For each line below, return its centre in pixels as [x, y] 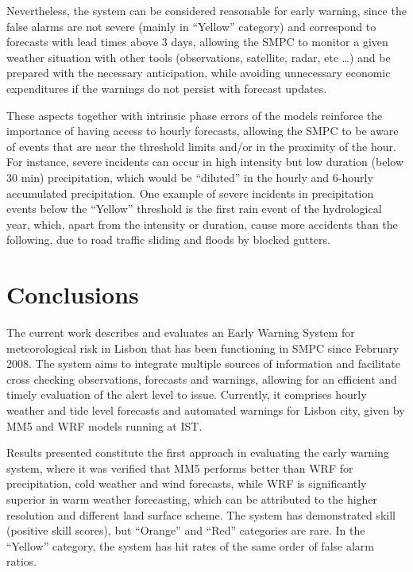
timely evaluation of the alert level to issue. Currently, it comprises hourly [187, 394]
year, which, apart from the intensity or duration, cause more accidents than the [202, 224]
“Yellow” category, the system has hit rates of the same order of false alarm [190, 545]
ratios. [22, 561]
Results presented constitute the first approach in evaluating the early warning [198, 452]
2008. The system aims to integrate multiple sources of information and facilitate [203, 363]
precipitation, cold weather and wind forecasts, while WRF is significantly [187, 483]
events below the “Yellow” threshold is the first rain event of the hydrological [194, 209]
